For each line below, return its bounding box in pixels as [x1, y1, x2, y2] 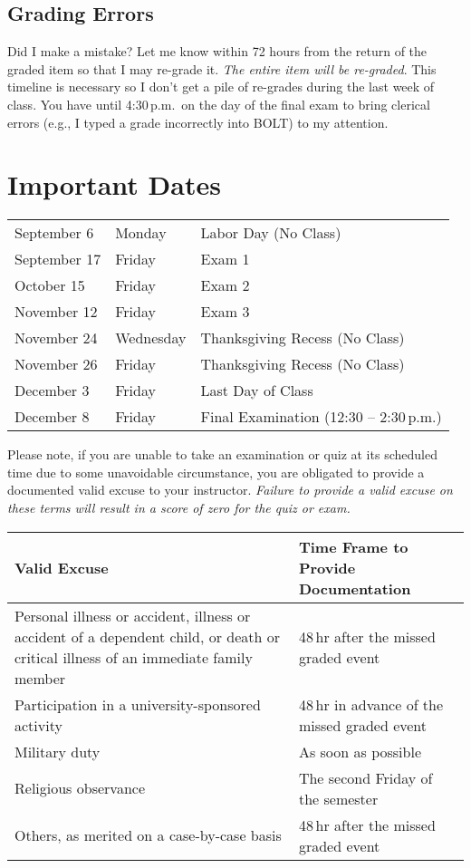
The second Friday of [298, 767, 433, 788]
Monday [115, 222, 167, 244]
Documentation [298, 577, 411, 599]
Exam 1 [200, 248, 250, 270]
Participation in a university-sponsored [14, 693, 261, 715]
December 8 [14, 406, 90, 428]
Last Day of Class [200, 380, 313, 401]
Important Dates [7, 166, 221, 203]
